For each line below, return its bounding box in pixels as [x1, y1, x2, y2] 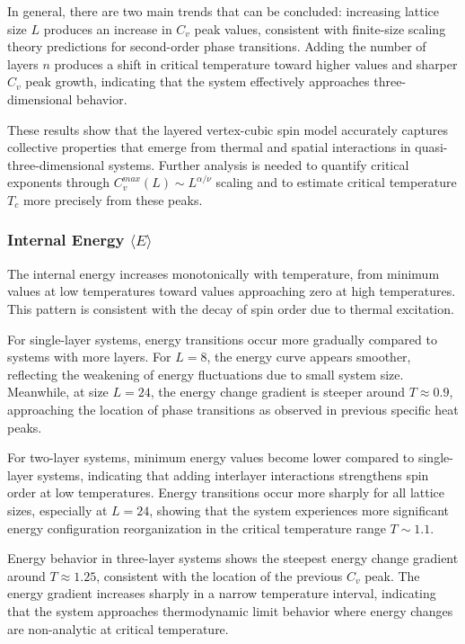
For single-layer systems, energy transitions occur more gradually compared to [7, 329, 437, 348]
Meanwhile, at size [7, 382, 109, 401]
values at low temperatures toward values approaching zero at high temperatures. [7, 282, 456, 300]
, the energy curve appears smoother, [206, 347, 411, 366]
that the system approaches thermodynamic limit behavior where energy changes [7, 601, 453, 620]
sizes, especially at [7, 500, 108, 519]
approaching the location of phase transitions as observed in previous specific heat [7, 399, 459, 418]
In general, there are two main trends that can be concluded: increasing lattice [7, 2, 439, 20]
